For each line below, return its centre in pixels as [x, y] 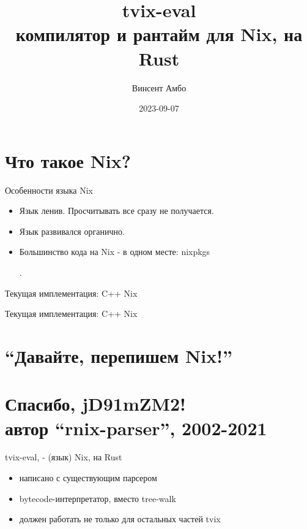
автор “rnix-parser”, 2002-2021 [136, 428]
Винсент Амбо [159, 87]
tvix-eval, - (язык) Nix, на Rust [64, 457]
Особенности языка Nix [49, 190]
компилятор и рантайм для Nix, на [159, 34]
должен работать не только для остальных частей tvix [120, 519]
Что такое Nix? [68, 160]
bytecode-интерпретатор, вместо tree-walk [98, 498]
